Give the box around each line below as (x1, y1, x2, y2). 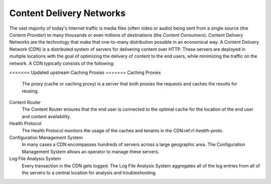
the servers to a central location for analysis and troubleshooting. (22, 169, 157, 175)
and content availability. (22, 113, 71, 119)
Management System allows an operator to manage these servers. (22, 148, 160, 154)
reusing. (22, 88, 39, 94)
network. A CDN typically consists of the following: (9, 60, 115, 66)
